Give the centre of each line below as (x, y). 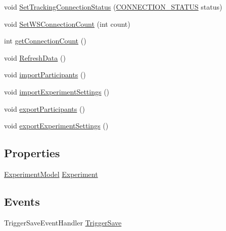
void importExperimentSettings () (57, 91)
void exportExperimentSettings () (56, 126)
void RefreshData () (35, 57)
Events (22, 201)
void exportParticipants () (44, 108)
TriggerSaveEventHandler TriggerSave (63, 222)
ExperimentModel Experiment (51, 174)
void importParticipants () (45, 75)
